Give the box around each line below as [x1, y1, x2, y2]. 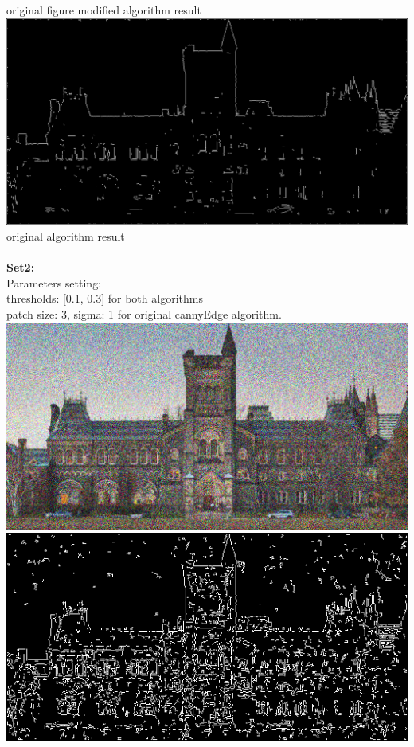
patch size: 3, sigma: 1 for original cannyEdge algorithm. [6, 306, 282, 323]
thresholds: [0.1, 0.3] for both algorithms [6, 290, 203, 307]
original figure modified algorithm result [6, 2, 201, 18]
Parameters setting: [6, 274, 102, 291]
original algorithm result [6, 228, 125, 244]
